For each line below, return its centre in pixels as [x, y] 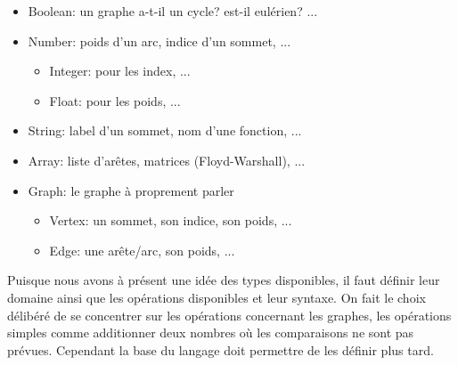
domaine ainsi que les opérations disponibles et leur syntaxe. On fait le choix [217, 297]
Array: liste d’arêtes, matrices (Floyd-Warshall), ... [167, 160]
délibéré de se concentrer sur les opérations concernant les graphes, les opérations [229, 315]
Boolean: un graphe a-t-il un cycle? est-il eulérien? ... [173, 11]
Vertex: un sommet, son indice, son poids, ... [171, 220]
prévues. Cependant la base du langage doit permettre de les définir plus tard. [221, 349]
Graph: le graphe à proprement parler [131, 190]
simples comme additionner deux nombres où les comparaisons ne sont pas [211, 333]
